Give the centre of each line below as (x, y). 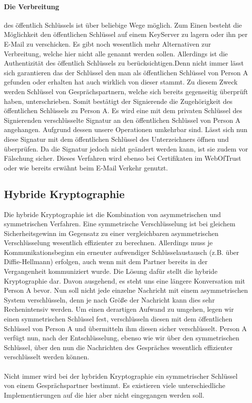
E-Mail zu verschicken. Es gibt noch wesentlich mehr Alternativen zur (108, 43)
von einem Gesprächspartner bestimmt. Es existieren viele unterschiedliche (115, 385)
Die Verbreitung (32, 6)
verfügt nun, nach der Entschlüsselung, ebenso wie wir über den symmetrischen (122, 338)
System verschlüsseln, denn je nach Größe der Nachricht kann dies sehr (110, 299)
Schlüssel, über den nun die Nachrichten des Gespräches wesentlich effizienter (118, 347)
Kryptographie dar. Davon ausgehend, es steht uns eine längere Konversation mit (125, 280)
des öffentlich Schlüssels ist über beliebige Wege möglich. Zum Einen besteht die (123, 25)
